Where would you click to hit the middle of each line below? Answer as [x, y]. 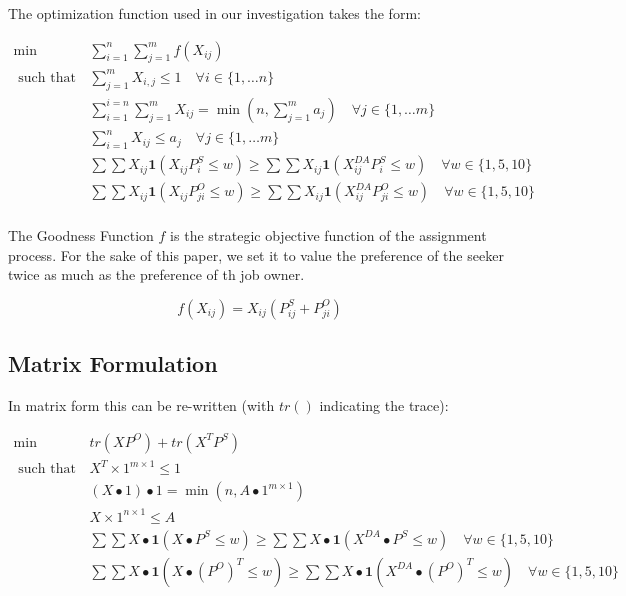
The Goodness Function [81, 235]
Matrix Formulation [113, 363]
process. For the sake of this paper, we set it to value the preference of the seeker [256, 254]
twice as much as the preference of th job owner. [156, 274]
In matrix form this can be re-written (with [141, 405]
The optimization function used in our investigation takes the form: [214, 13]
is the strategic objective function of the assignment [328, 235]
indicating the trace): [384, 405]
